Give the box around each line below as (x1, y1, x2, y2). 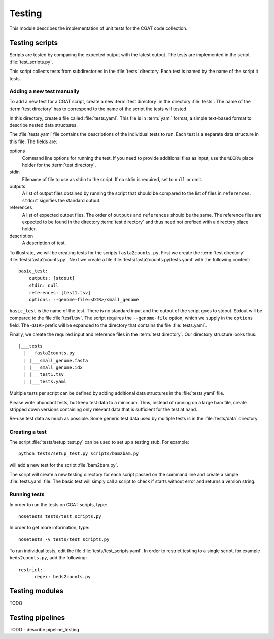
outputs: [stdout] (28, 275, 75, 281)
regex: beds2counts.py (34, 574, 91, 579)
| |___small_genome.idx (23, 365, 83, 370)
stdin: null (28, 282, 59, 289)
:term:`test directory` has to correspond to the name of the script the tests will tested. (9, 105, 188, 112)
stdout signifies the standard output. (22, 197, 101, 203)
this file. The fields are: (9, 138, 58, 145)
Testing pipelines (9, 613, 65, 622)
